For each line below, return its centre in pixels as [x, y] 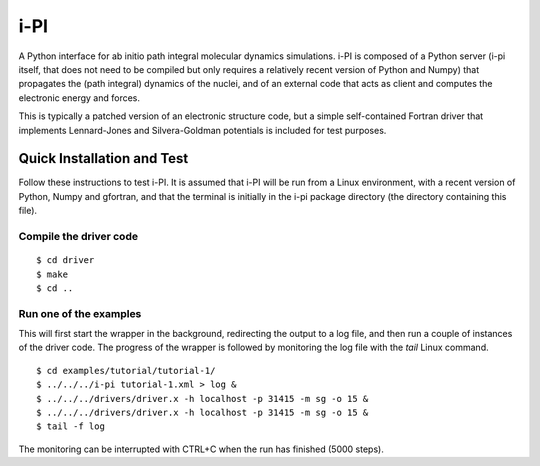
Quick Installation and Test [103, 158]
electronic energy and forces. [79, 97]
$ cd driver [65, 260]
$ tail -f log [70, 426]
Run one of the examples [80, 313]
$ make [52, 274]
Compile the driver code [78, 236]
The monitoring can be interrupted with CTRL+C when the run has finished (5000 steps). [201, 449]
